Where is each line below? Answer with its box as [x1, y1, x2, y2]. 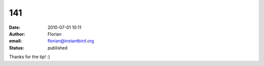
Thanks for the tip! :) [9, 54, 50, 60]
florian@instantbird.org [47, 38, 94, 44]
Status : [9, 44, 24, 51]
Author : [9, 31, 25, 37]
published [47, 44, 68, 51]
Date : [9, 24, 21, 30]
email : [9, 38, 22, 44]
